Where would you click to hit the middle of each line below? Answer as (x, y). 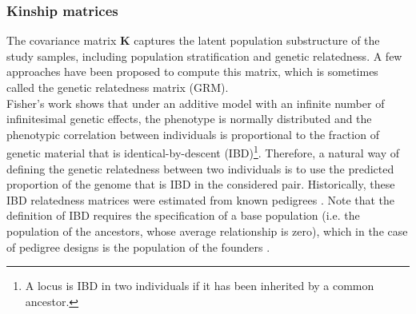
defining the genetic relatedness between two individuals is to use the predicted (200, 168)
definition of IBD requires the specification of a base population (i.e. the (183, 215)
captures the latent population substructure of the (257, 40)
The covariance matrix (62, 40)
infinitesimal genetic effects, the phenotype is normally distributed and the (189, 119)
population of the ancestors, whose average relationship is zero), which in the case (207, 231)
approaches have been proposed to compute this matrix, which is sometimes (192, 72)
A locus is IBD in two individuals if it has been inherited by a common (200, 286)
